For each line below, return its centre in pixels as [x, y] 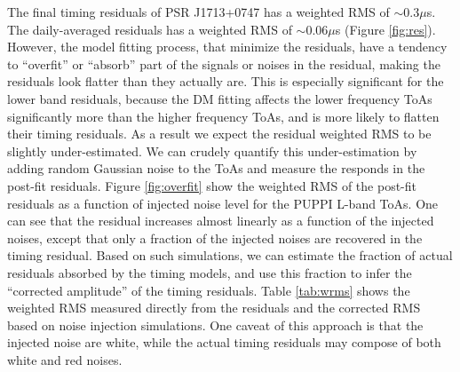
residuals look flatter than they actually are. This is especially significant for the [226, 81]
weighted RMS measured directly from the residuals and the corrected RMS [214, 308]
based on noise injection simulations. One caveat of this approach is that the [215, 325]
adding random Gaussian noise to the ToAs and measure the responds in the [216, 168]
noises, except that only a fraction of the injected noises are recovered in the [215, 237]
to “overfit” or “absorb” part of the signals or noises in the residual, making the [224, 63]
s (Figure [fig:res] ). [385, 29]
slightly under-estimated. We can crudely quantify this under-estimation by [212, 150]
